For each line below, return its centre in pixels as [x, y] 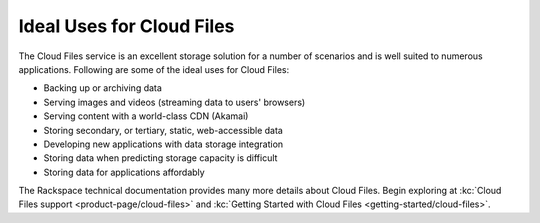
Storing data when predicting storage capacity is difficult [160, 158]
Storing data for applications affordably [124, 172]
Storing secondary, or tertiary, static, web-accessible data [163, 130]
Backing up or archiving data [102, 88]
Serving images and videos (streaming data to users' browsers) [174, 102]
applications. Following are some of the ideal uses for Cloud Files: [154, 69]
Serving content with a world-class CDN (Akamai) [146, 116]
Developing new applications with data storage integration [163, 144]
